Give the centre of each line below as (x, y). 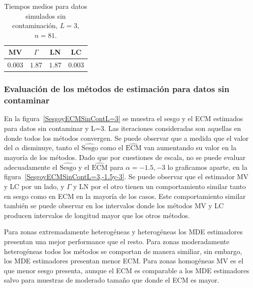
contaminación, (35, 25)
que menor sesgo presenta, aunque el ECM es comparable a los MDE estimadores (127, 270)
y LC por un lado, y (34, 186)
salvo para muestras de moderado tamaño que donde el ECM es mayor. (112, 280)
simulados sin (46, 16)
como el (112, 147)
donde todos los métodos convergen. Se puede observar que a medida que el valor (126, 138)
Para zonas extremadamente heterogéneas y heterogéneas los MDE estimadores (123, 232)
